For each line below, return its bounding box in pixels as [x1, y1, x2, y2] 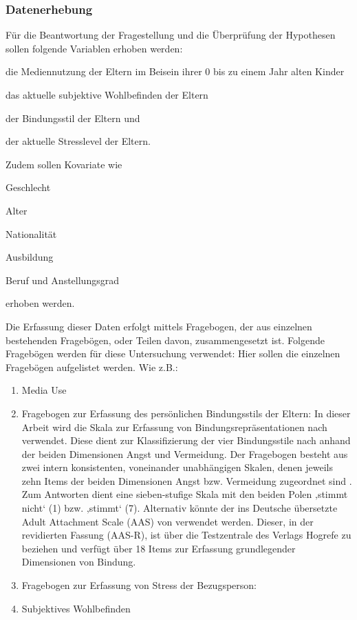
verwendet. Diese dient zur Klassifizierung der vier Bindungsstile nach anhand [21, 433, 351, 448]
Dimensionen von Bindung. [21, 554, 136, 569]
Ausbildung [6, 250, 54, 264]
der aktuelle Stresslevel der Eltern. [6, 134, 151, 148]
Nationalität [6, 226, 57, 241]
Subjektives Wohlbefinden [21, 601, 131, 615]
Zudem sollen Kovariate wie [6, 157, 122, 171]
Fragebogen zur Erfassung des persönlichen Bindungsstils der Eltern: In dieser [21, 406, 351, 420]
